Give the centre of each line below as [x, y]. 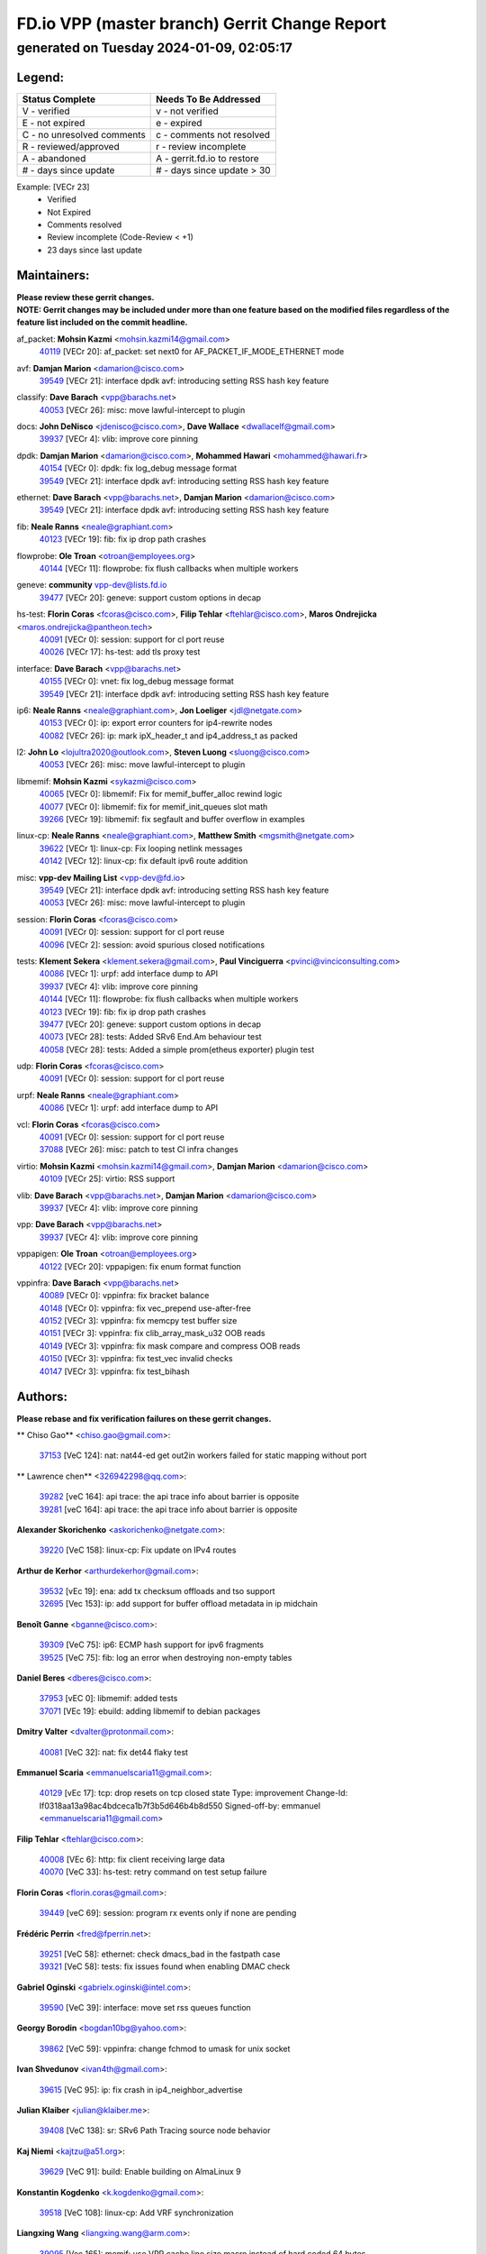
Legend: [40, 77]
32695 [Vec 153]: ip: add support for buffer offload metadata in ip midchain [179, 1604]
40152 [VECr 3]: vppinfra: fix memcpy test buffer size [138, 1321]
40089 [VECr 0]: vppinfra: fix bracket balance [124, 1296]
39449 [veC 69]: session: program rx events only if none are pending [168, 1913]
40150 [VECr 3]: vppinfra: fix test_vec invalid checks [136, 1359]
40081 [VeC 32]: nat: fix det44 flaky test [114, 1752]
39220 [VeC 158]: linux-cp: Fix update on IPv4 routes [138, 1550]
